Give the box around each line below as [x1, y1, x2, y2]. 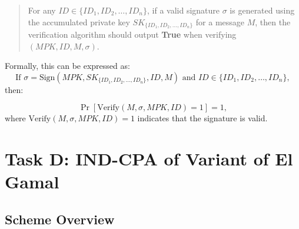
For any [28, 4, 56, 16]
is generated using [230, 4, 295, 16]
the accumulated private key [28, 15, 130, 28]
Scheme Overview [5, 210, 115, 228]
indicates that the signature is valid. [137, 112, 268, 124]
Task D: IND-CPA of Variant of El [5, 147, 293, 171]
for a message [195, 15, 245, 28]
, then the [255, 15, 291, 28]
